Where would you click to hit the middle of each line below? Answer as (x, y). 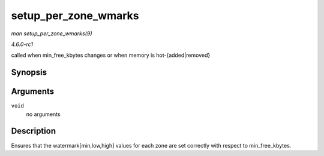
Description (34, 131)
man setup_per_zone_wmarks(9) (52, 33)
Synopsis (29, 73)
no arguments (43, 114)
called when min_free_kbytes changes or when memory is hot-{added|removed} (111, 55)
